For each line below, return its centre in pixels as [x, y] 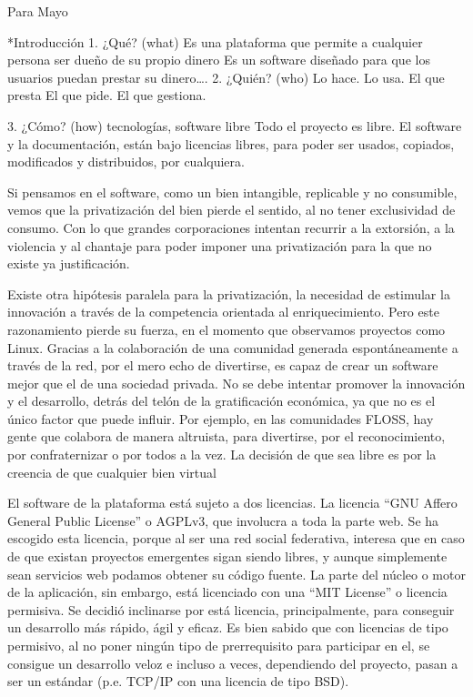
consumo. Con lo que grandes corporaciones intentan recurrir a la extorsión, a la [231, 227]
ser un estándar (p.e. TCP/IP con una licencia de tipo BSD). [178, 681]
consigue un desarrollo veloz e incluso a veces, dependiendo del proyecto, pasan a [233, 663]
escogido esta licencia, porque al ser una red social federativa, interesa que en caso [236, 538]
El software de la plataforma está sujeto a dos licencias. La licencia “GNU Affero [232, 503]
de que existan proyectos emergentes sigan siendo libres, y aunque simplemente [227, 556]
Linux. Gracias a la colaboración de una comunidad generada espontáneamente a [233, 347]
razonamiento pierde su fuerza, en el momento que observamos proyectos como [226, 329]
